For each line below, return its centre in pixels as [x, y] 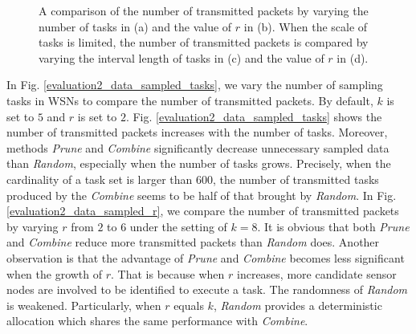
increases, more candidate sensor [317, 273]
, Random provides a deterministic [298, 305]
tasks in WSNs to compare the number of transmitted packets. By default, [190, 100]
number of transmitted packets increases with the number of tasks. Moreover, [197, 132]
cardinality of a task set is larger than [100, 179]
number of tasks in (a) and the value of [135, 26]
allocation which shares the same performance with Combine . [157, 321]
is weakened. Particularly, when [84, 305]
